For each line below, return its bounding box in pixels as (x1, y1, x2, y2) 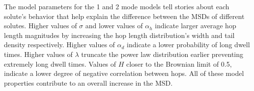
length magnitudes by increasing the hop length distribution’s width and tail (4, 30, 235, 40)
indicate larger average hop (155, 20, 236, 31)
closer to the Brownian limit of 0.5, (126, 58, 232, 69)
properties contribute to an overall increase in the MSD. (4, 77, 173, 88)
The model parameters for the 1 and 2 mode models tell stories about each (4, 1, 229, 11)
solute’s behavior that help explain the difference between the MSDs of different (4, 11, 245, 21)
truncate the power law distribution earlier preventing (81, 49, 244, 59)
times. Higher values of (4, 49, 73, 59)
